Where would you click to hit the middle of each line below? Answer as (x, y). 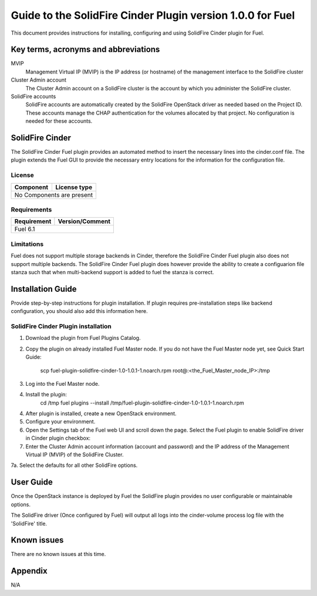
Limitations (27, 244)
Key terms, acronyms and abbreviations (85, 50)
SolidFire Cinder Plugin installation (61, 326)
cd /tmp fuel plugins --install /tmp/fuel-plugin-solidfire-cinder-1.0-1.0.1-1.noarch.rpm (142, 403)
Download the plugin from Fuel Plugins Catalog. (83, 338)
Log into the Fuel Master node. (63, 383)
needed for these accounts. (59, 121)
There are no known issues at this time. (58, 554)
